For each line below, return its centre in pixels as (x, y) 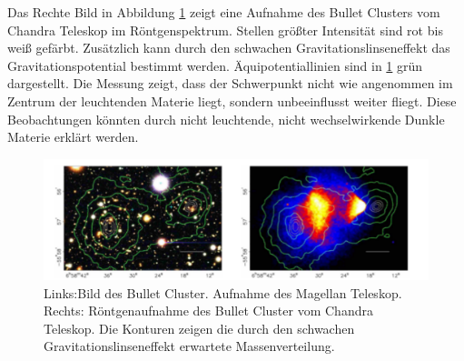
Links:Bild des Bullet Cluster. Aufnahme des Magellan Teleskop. (223, 292)
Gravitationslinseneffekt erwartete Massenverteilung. (189, 346)
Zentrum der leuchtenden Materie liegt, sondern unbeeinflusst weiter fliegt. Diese (232, 100)
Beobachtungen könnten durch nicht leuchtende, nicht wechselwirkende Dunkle (226, 119)
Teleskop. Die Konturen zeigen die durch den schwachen (199, 328)
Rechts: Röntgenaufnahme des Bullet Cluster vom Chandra (208, 311)
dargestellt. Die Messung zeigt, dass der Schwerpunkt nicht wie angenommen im (230, 83)
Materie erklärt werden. (73, 137)
